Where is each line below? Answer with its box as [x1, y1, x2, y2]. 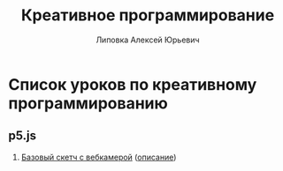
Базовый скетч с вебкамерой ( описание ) [20, 152, 177, 162]
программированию [8, 93, 169, 113]
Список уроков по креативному [8, 74, 257, 94]
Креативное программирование [20, 5, 275, 26]
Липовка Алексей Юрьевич [96, 34, 200, 45]
